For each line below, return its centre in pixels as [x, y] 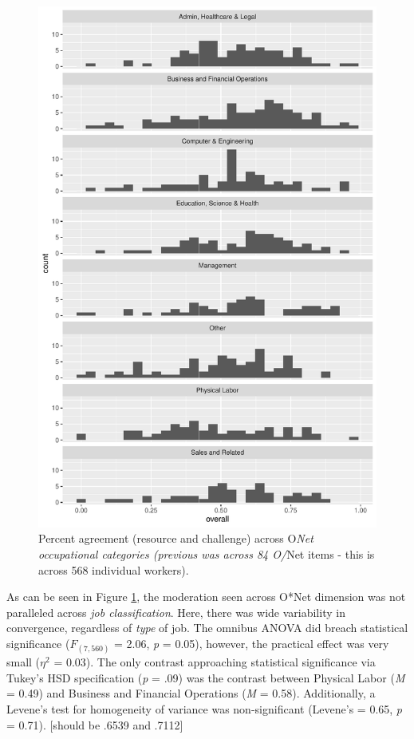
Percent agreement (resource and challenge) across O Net [176, 538]
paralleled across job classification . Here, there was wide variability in [176, 612]
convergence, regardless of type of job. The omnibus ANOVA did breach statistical [207, 628]
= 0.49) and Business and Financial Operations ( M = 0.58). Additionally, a [191, 693]
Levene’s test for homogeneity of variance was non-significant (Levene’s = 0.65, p [205, 709]
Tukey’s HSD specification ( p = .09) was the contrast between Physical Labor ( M [206, 677]
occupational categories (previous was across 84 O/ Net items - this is [207, 554]
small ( [24, 662]
